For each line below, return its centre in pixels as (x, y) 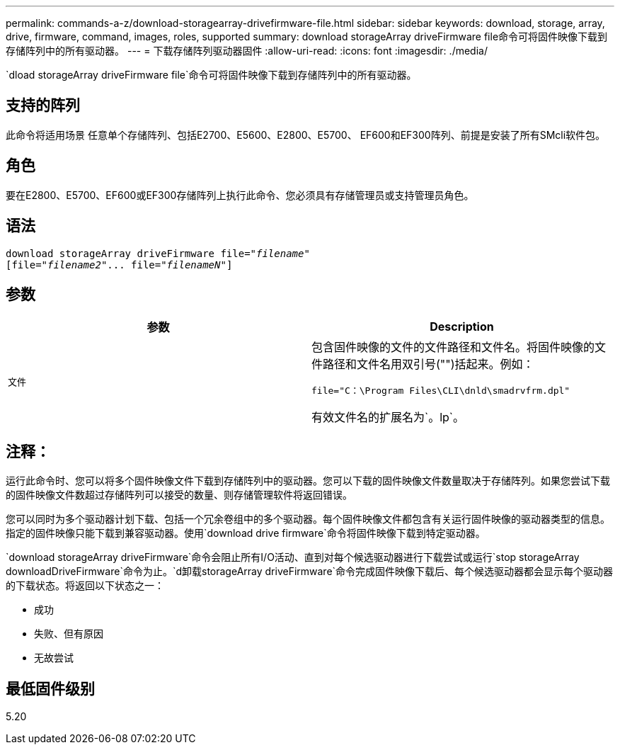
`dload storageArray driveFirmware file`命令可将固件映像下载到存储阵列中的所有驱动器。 (211, 75)
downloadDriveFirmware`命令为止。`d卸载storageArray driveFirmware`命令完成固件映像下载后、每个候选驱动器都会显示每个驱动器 (310, 572)
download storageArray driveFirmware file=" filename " (158, 253)
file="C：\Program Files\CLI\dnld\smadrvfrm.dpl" (441, 391)
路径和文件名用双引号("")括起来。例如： (429, 364)
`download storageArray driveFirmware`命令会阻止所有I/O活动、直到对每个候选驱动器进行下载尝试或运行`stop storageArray (293, 557)
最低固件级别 (50, 688)
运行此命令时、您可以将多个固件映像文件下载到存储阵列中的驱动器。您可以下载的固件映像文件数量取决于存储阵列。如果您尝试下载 (308, 481)
